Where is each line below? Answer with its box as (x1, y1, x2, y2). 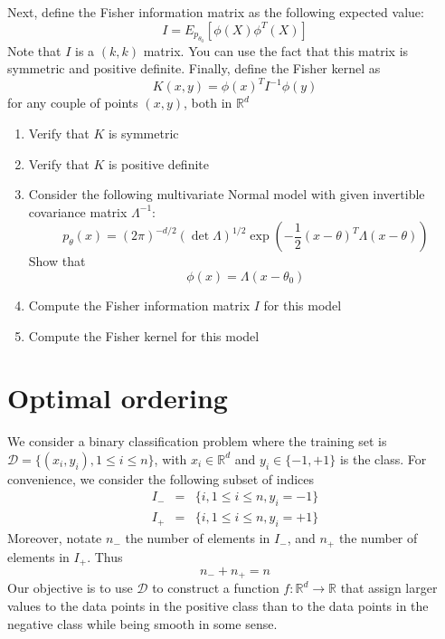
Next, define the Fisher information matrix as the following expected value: (7, 3, 424, 21)
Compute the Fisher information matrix (28, 295, 251, 314)
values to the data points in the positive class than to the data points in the (7, 596, 429, 615)
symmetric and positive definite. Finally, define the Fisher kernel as (7, 59, 381, 78)
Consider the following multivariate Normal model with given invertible (28, 185, 425, 204)
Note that (7, 41, 62, 60)
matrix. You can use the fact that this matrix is (143, 41, 409, 60)
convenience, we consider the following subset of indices (7, 469, 315, 488)
